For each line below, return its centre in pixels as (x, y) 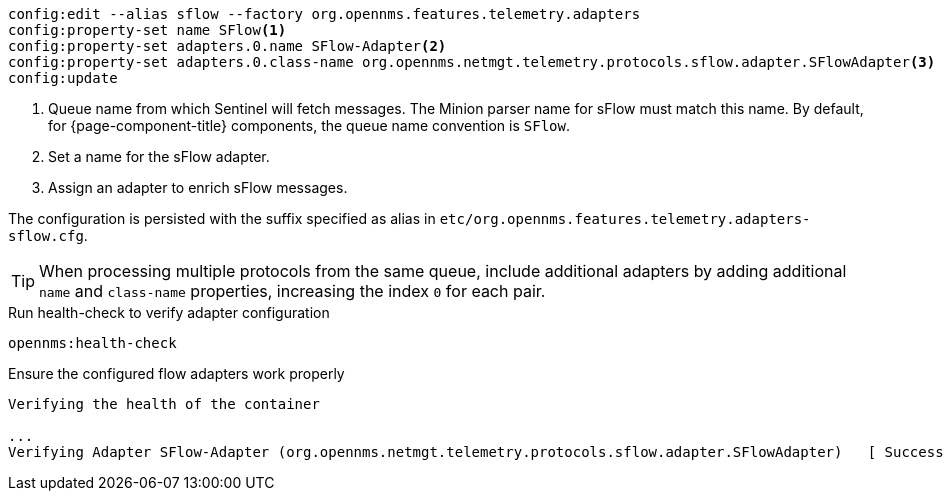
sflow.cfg (46, 236)
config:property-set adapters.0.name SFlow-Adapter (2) (227, 46)
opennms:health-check (92, 343)
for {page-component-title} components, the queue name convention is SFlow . (309, 125)
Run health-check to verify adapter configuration (169, 312)
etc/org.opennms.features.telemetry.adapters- (625, 219)
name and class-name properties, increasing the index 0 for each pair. (292, 291)
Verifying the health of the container (164, 404)
